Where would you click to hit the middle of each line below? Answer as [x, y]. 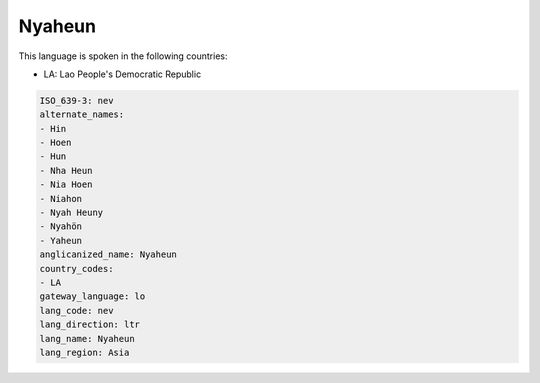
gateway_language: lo [92, 296]
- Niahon [61, 198]
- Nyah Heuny [71, 213]
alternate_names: [82, 114]
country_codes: [76, 268]
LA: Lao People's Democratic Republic [122, 74]
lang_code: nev [76, 310]
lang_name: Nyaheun [87, 338]
